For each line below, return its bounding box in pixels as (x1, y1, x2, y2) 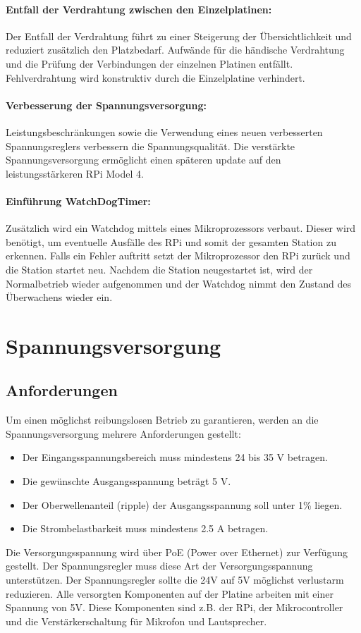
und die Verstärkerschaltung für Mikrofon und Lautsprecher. (6, 613, 267, 628)
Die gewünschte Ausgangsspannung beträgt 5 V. (22, 474, 231, 488)
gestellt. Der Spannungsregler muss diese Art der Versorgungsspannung (6, 558, 313, 573)
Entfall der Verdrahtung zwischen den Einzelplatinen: (6, 1, 272, 16)
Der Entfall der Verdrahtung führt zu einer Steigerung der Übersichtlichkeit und (6, 28, 352, 43)
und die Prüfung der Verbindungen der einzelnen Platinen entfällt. (6, 56, 293, 70)
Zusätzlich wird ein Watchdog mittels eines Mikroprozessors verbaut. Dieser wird (6, 221, 356, 235)
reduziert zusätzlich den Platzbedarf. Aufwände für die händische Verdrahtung (6, 42, 345, 57)
